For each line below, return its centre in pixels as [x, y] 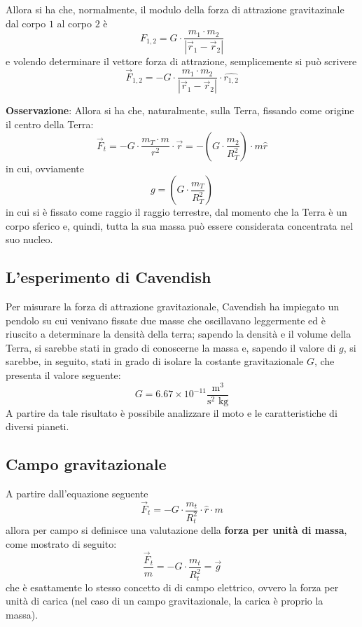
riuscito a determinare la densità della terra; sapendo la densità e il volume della [179, 334]
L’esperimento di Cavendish [109, 277]
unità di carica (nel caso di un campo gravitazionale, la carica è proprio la [165, 601]
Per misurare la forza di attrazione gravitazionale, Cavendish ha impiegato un [173, 306]
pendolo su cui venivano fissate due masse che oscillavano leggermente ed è [166, 320]
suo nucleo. [29, 239]
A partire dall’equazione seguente [77, 494]
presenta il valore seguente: [63, 375]
